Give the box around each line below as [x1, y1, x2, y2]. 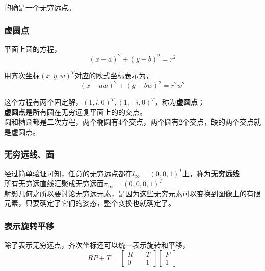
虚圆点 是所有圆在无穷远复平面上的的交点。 [4, 106, 147, 117]
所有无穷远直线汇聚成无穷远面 [4, 178, 104, 189]
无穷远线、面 [4, 148, 55, 161]
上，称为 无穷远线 [182, 168, 240, 178]
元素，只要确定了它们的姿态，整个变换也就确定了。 [4, 198, 175, 208]
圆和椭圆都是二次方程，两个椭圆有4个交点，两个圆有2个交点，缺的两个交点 [4, 116, 254, 127]
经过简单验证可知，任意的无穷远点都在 [4, 168, 132, 178]
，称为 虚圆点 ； [154, 97, 205, 107]
